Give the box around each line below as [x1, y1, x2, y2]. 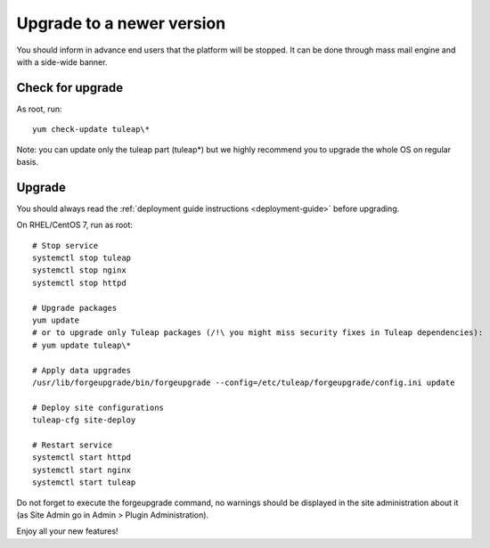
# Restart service [32, 439, 113, 450]
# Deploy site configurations [32, 402, 165, 413]
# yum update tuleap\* [32, 339, 132, 350]
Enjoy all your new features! [16, 526, 119, 536]
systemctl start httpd [32, 453, 132, 462]
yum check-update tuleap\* [32, 125, 151, 135]
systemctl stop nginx [32, 266, 127, 275]
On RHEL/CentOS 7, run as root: [16, 219, 134, 231]
